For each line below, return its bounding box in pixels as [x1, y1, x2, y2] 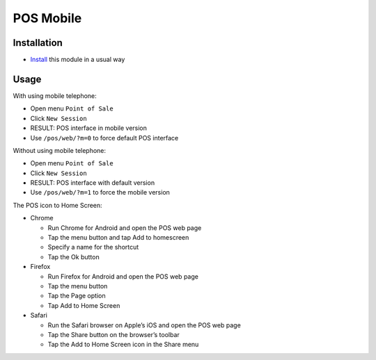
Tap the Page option [47, 292, 106, 300]
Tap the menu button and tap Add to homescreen [47, 234, 189, 242]
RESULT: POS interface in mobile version [30, 124, 148, 132]
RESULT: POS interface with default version [30, 179, 155, 187]
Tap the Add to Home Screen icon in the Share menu [47, 341, 199, 349]
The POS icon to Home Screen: [13, 201, 102, 209]
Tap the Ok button [47, 252, 100, 261]
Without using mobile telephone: [13, 146, 107, 154]
